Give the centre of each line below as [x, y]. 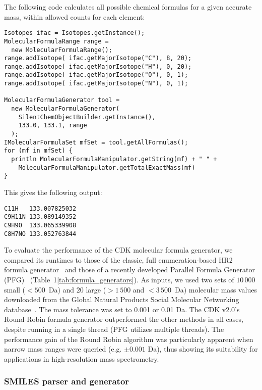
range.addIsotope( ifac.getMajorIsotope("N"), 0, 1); [96, 84]
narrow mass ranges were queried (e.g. [63, 349]
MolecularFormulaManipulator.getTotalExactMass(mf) [107, 167]
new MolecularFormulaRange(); [62, 50]
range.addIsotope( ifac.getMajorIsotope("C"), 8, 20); [98, 58]
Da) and [61, 289]
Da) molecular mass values [216, 289]
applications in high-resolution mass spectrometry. [82, 358]
